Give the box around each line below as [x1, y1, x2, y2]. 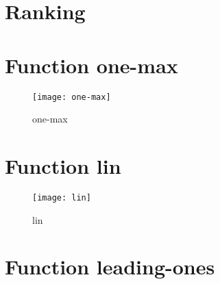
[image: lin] [32, 192, 91, 203]
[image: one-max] [32, 92, 111, 102]
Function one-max [5, 51, 178, 79]
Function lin [5, 151, 121, 179]
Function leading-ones [5, 253, 215, 281]
